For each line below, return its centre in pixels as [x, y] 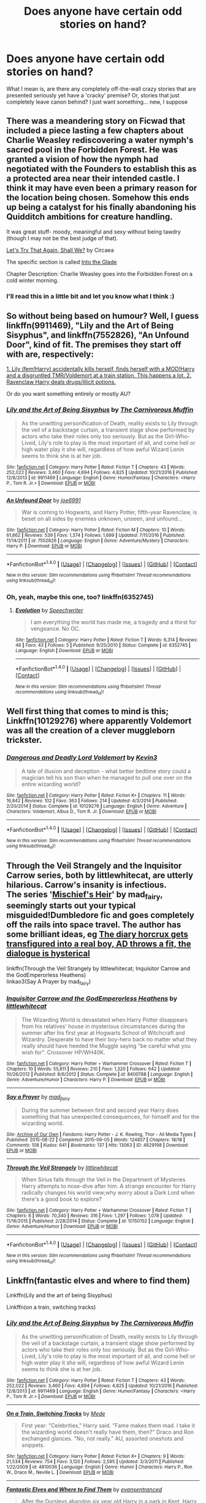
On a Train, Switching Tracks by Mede [56, 1414]
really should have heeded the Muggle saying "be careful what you [106, 1046]
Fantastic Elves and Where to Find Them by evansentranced [84, 1489]
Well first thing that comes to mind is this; [88, 711]
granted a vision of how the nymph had [82, 160]
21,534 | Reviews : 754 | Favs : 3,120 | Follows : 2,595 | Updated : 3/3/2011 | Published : [95, 1461]
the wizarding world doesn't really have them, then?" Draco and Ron [108, 1432]
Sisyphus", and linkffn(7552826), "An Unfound [98, 335]
